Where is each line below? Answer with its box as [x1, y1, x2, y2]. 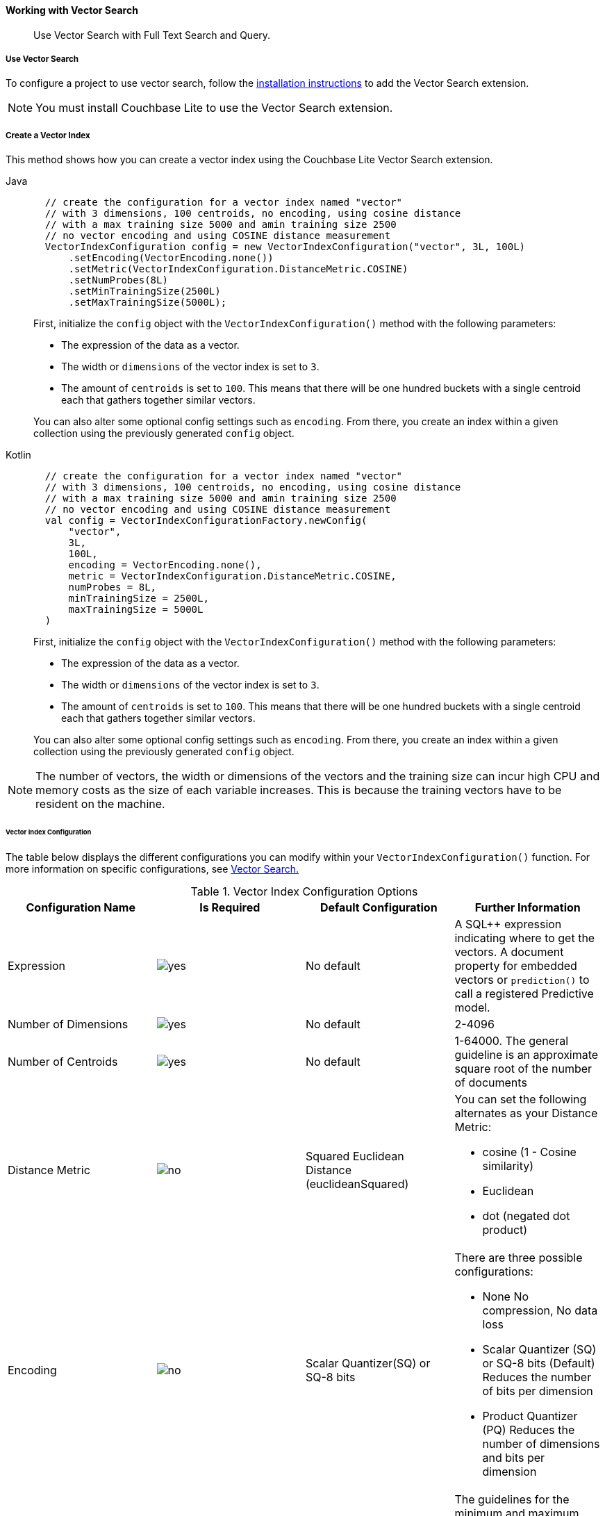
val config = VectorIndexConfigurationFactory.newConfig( [44, 515, 367, 527]
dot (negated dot [482, 1208, 570, 1223]
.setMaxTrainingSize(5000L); [68, 297, 227, 308]
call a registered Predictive [454, 986, 594, 1000]
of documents [454, 1075, 527, 1089]
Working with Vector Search [6, 4, 138, 16]
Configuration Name [26, 900, 135, 914]
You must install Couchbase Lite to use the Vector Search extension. [35, 101, 393, 115]
